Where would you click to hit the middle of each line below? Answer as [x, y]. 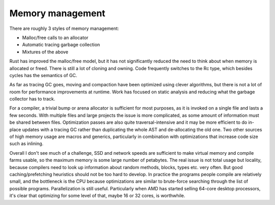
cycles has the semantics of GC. [43, 75]
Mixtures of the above [45, 52]
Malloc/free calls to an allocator [55, 38]
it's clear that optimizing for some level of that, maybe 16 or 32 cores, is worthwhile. [97, 196]
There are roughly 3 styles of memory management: [64, 28]
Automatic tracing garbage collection [61, 45]
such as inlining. [26, 144]
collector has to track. [32, 99]
